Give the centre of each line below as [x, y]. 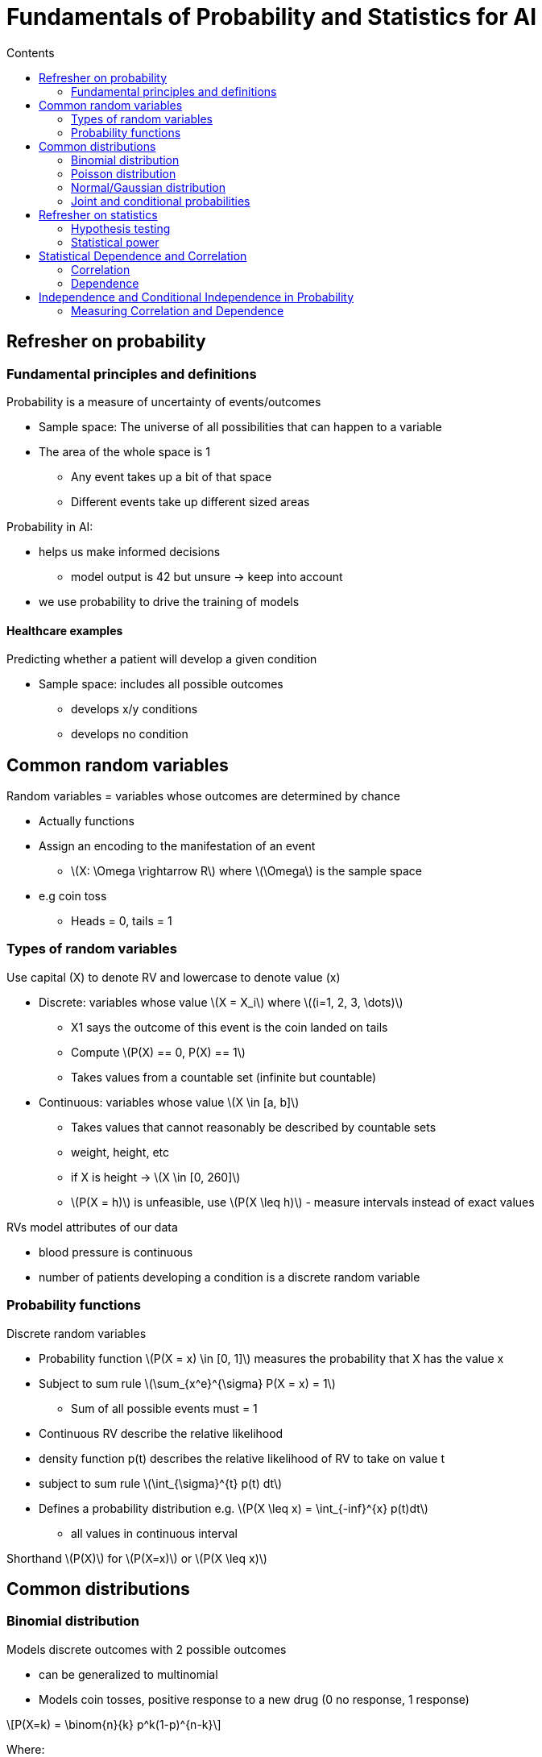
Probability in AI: [50, 526]
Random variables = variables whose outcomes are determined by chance [203, 796]
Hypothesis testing [121, 228]
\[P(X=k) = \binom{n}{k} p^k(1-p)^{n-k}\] [114, 1724]
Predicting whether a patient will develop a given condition [162, 659]
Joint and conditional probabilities [161, 201]
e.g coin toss [73, 896]
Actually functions [87, 821]
